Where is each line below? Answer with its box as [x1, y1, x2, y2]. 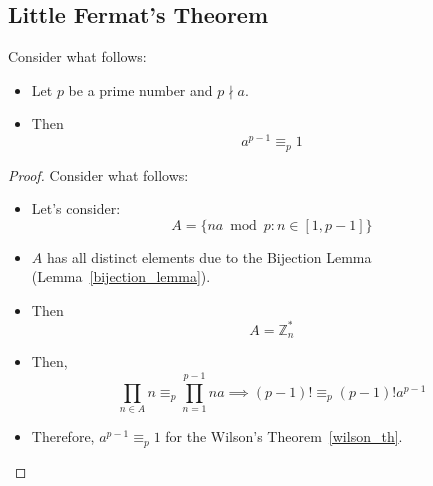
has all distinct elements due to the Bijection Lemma [46, 246, 372, 267]
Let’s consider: [31, 198, 121, 219]
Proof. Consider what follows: [8, 164, 189, 185]
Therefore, [31, 426, 95, 447]
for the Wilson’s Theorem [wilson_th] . [165, 426, 403, 447]
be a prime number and [68, 79, 213, 100]
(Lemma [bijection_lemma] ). [31, 266, 211, 287]
